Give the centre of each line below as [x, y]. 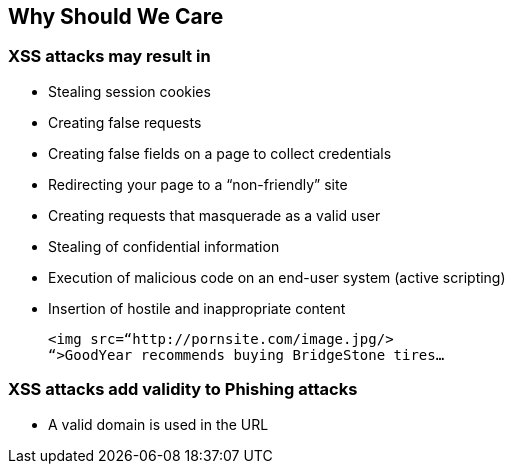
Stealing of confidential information [164, 246]
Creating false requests [125, 122]
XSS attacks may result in [109, 56]
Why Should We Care [116, 16]
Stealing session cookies [129, 91]
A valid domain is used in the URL [158, 424]
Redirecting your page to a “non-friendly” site [198, 184]
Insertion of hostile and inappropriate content [197, 308]
